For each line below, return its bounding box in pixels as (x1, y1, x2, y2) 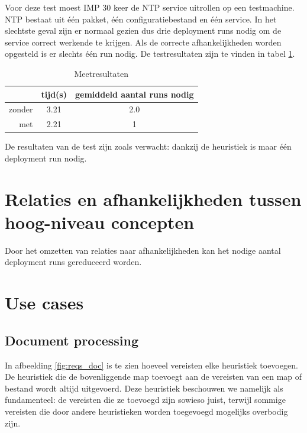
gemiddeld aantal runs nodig (75, 88, 194, 100)
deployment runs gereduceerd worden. (5, 256, 142, 268)
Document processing (5, 331, 138, 349)
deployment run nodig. (5, 151, 87, 164)
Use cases (5, 290, 84, 315)
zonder (9, 103, 33, 115)
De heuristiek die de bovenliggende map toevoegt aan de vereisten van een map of (5, 370, 302, 383)
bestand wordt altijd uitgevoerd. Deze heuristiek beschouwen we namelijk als (5, 382, 283, 394)
